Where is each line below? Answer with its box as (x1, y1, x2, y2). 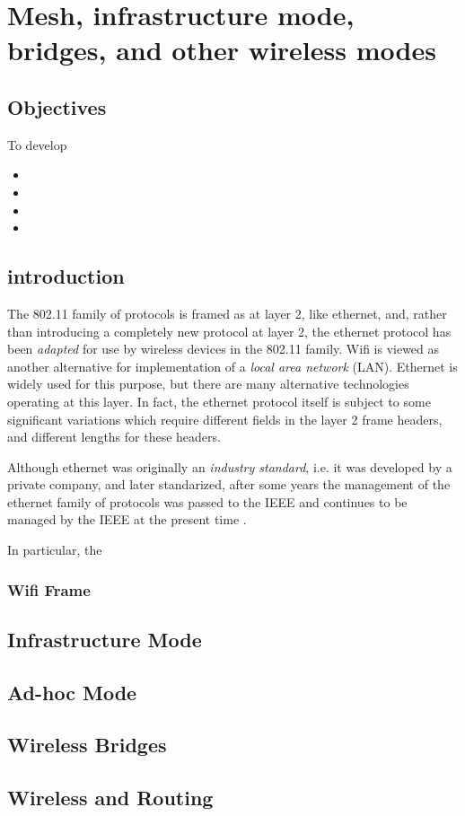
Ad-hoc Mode (7, 678, 137, 706)
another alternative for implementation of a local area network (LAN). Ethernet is (7, 356, 458, 375)
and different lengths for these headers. (7, 427, 221, 446)
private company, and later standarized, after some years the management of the (7, 475, 451, 494)
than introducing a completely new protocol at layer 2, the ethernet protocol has (7, 321, 452, 340)
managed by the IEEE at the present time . (7, 510, 247, 529)
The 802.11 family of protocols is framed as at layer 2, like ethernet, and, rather (7, 303, 447, 322)
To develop (7, 135, 67, 154)
